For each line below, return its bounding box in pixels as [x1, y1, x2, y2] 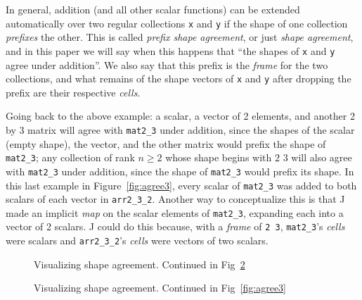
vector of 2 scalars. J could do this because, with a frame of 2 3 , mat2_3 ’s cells [6, 219, 345, 234]
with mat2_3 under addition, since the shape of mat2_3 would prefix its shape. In [6, 163, 354, 178]
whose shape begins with [165, 150, 272, 165]
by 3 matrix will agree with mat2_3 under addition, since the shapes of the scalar [6, 122, 355, 137]
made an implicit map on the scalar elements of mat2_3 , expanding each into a [6, 205, 344, 220]
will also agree [291, 150, 352, 165]
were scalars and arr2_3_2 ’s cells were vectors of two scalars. [6, 233, 269, 248]
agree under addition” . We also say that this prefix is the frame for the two [6, 57, 328, 72]
